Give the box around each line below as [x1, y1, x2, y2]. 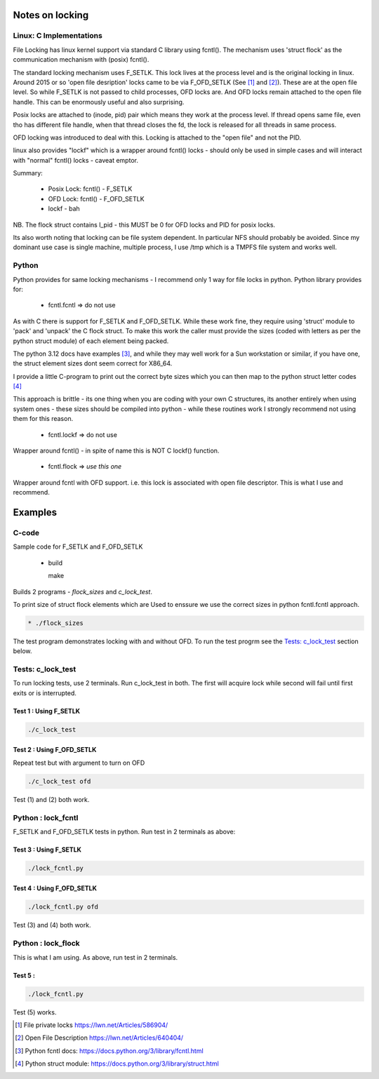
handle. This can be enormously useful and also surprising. [13, 98, 185, 106]
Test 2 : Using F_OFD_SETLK [13, 746, 97, 754]
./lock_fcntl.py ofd [27, 903, 98, 911]
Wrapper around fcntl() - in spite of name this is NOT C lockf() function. [13, 446, 220, 455]
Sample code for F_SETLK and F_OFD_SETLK [13, 542, 143, 551]
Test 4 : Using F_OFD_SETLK [13, 884, 98, 892]
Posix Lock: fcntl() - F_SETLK [48, 185, 133, 193]
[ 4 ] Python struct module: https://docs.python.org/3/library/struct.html [15, 1059, 219, 1068]
